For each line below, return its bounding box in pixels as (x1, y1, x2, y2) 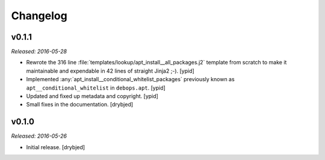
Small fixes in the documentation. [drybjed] (26, 101, 134, 108)
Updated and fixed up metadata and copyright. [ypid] (26, 93, 159, 100)
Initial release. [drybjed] (26, 143, 85, 150)
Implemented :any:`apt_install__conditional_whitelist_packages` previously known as (26, 76, 235, 83)
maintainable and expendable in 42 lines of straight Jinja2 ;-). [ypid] (26, 67, 195, 75)
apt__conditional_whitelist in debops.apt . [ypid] (26, 84, 166, 91)
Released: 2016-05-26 (11, 132, 67, 140)
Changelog (11, 9, 67, 22)
